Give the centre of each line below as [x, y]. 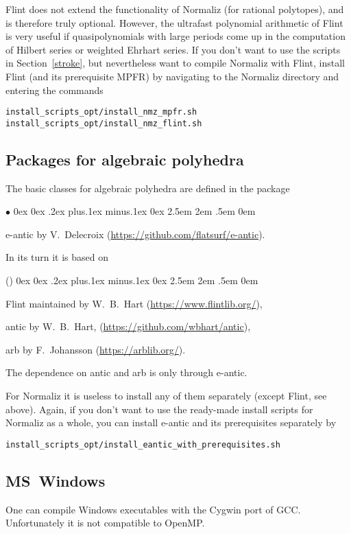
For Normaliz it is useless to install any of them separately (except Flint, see [166, 396]
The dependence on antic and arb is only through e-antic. [126, 372]
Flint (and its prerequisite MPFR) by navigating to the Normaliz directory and [172, 76]
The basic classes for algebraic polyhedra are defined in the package [148, 188]
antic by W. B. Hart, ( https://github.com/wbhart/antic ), [128, 326]
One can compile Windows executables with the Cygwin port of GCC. [153, 509]
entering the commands [55, 90]
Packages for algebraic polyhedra [125, 159]
